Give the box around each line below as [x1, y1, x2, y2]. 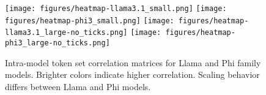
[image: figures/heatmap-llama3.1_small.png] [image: [5, 4, 227, 13]
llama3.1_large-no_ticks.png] [5, 28, 128, 37]
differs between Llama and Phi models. [5, 80, 151, 93]
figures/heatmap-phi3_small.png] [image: [5, 16, 174, 25]
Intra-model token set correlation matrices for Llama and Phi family [5, 56, 261, 69]
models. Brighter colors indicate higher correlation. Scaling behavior [5, 68, 260, 81]
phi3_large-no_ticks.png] [5, 38, 110, 47]
